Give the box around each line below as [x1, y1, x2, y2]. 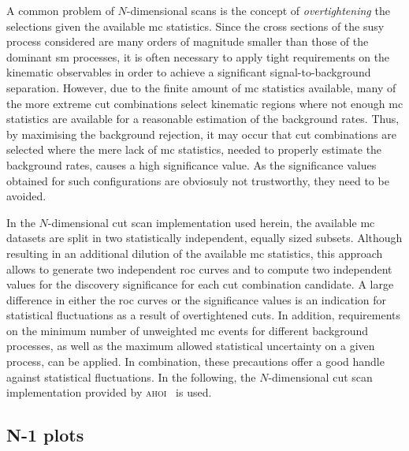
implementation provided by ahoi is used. [6, 384, 212, 401]
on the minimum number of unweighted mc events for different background [6, 322, 369, 338]
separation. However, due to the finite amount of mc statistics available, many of [6, 79, 396, 95]
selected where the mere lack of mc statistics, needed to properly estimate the [6, 141, 382, 158]
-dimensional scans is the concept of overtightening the [126, 2, 390, 18]
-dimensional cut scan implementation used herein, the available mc [47, 214, 375, 230]
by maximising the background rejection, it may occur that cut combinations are [6, 125, 396, 142]
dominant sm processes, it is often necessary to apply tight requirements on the [6, 48, 390, 65]
